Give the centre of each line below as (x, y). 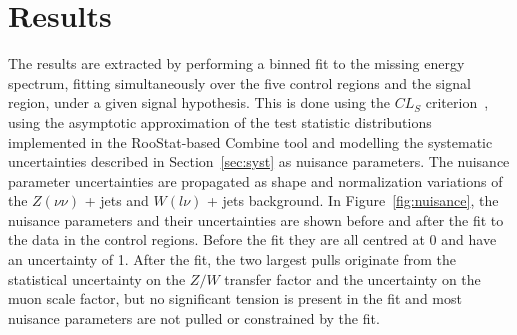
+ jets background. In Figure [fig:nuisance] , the (353, 200)
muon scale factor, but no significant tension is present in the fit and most (235, 298)
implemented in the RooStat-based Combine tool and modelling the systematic (250, 141)
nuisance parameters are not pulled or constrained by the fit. (194, 317)
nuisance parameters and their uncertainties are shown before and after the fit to (256, 219)
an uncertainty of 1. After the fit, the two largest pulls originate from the (232, 259)
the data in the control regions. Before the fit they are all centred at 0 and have (252, 239)
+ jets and (116, 200)
